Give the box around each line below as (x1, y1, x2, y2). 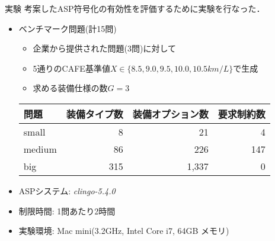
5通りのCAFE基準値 (33, 62, 110, 74)
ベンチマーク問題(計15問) (18, 22, 117, 34)
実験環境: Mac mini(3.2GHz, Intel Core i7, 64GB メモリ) (18, 224, 229, 237)
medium (23, 142, 57, 156)
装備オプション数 (132, 107, 209, 121)
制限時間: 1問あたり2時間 (18, 204, 116, 217)
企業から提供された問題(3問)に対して (33, 42, 177, 54)
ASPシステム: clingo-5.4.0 (18, 184, 116, 197)
